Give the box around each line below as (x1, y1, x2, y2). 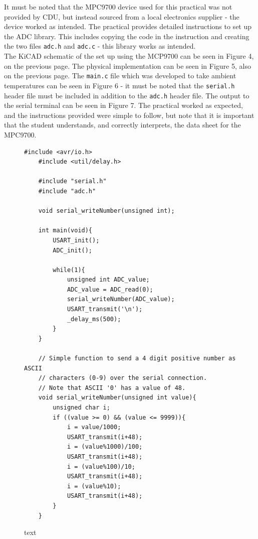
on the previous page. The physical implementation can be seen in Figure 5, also (4, 60, 251, 71)
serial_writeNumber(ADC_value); (67, 296, 175, 303)
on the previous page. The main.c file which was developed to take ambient (4, 70, 236, 81)
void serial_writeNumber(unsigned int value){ (38, 394, 196, 401)
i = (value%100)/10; (67, 463, 135, 470)
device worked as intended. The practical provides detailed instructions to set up (4, 21, 252, 32)
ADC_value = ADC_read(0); (67, 286, 153, 293)
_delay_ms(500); (67, 315, 121, 323)
